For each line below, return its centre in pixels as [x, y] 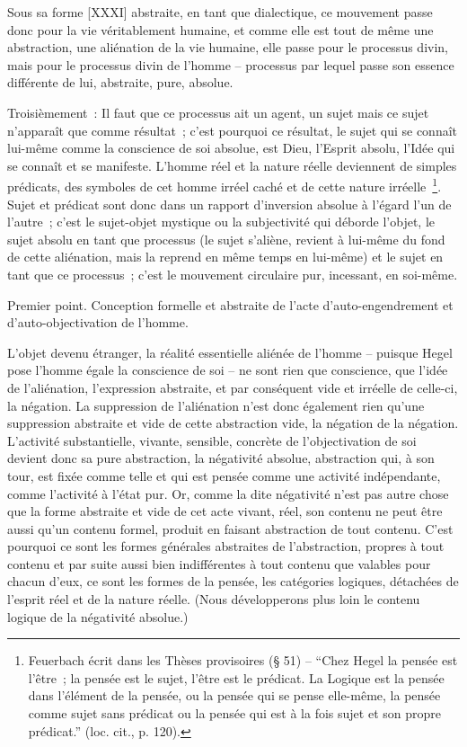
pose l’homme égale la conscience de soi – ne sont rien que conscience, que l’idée [228, 370]
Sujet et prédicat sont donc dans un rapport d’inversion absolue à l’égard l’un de [229, 204]
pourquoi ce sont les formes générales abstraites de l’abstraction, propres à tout [226, 546]
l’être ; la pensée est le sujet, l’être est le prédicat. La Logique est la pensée [236, 677]
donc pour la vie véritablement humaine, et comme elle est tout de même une [220, 29]
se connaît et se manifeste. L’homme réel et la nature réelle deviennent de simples [232, 165]
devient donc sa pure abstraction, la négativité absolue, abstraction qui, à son [221, 458]
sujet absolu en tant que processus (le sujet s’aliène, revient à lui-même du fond [226, 239]
